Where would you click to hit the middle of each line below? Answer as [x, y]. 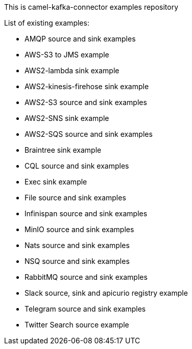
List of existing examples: [47, 23]
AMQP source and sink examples [80, 39]
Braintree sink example [63, 150]
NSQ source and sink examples [77, 261]
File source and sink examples [75, 198]
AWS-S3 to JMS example [67, 55]
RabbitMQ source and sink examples [86, 277]
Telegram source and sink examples [85, 309]
